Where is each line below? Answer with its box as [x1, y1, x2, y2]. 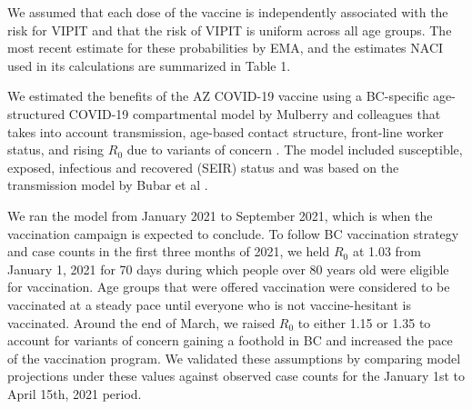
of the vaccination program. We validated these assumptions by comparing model [7, 348, 461, 367]
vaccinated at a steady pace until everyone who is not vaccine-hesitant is [7, 294, 412, 314]
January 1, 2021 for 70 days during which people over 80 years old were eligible [7, 259, 449, 278]
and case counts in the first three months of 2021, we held [7, 242, 330, 261]
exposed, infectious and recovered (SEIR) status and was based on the [7, 157, 399, 176]
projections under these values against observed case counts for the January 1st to [7, 366, 466, 385]
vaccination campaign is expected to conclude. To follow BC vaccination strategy [7, 224, 459, 243]
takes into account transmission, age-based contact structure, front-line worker [7, 122, 444, 141]
